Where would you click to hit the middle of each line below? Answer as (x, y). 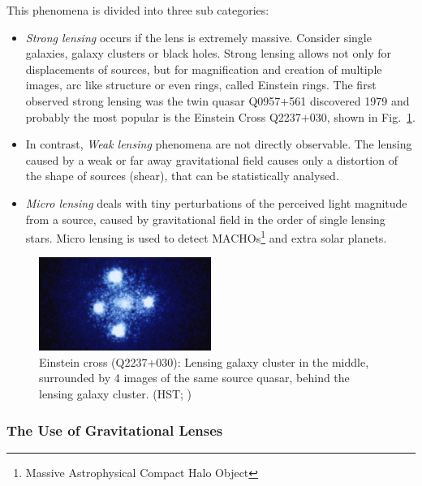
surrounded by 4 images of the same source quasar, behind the (194, 378)
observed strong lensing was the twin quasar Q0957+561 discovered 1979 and (217, 100)
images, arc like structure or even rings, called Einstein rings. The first (201, 85)
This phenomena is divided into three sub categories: (138, 10)
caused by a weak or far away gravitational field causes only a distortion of (211, 159)
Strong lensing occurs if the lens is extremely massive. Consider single (198, 37)
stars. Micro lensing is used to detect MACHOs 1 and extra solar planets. (206, 237)
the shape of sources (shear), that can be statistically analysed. (182, 176)
